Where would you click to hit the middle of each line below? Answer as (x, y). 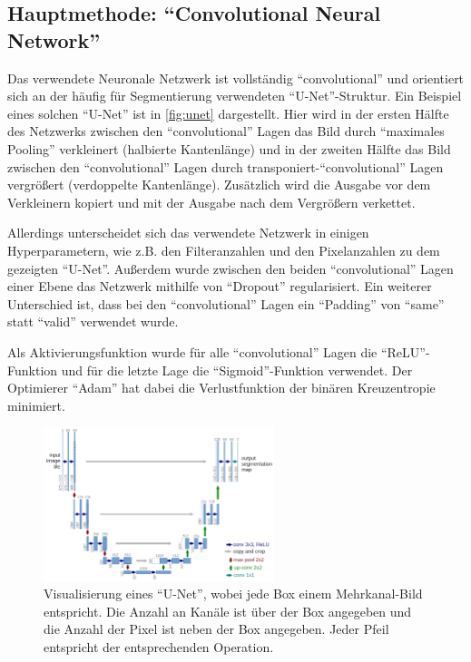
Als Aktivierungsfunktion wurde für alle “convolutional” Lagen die (192, 351)
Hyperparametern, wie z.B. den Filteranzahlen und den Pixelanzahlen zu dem (224, 250)
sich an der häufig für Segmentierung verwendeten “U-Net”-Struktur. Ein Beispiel (235, 96)
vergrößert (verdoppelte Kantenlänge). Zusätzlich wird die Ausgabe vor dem (219, 185)
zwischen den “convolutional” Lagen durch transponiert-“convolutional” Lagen (226, 166)
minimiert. (36, 405)
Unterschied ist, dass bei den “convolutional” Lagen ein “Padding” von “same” (226, 303)
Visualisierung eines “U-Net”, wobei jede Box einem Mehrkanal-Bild (233, 594)
